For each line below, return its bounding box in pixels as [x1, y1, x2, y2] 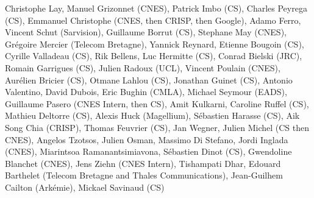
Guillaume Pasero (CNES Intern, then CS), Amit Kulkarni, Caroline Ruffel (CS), [5, 97, 309, 110]
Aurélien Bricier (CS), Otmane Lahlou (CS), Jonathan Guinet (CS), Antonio [5, 73, 293, 86]
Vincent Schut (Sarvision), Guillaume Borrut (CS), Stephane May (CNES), [5, 26, 287, 38]
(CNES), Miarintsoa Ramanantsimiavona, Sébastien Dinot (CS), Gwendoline [5, 145, 292, 158]
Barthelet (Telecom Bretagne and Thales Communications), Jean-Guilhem [5, 169, 283, 182]
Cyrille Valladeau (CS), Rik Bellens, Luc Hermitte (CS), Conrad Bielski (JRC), [5, 49, 302, 62]
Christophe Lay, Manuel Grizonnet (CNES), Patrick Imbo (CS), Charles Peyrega [5, 2, 307, 14]
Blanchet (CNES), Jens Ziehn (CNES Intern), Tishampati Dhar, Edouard [5, 157, 281, 169]
